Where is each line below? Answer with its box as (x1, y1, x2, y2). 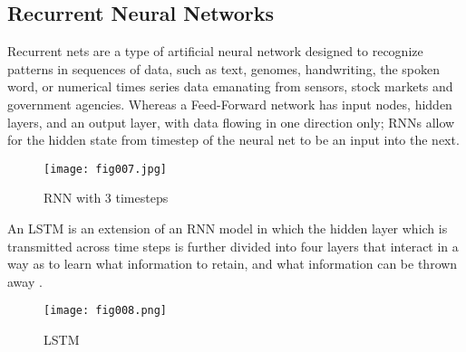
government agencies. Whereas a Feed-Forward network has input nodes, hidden (7, 94, 452, 113)
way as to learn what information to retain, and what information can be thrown (7, 254, 458, 273)
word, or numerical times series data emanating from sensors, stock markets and (7, 77, 453, 96)
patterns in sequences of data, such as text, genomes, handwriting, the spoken (7, 59, 440, 78)
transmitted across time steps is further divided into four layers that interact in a (7, 236, 459, 255)
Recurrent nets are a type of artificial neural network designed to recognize (7, 42, 423, 61)
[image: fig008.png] (44, 304, 168, 318)
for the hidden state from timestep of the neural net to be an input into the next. (7, 130, 460, 149)
